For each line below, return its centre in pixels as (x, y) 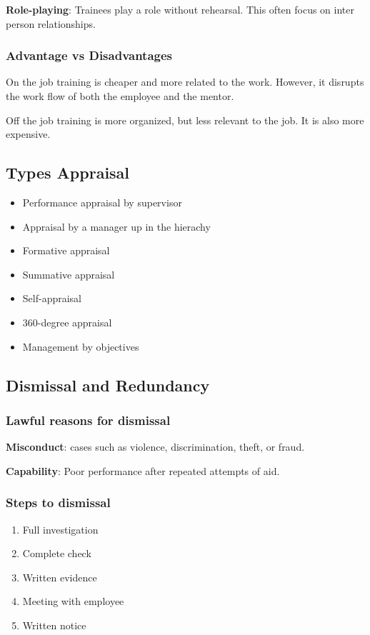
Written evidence (60, 577)
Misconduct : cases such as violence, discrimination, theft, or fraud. (155, 447)
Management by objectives (81, 346)
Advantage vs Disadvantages (89, 55)
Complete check (57, 553)
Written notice (54, 625)
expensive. (28, 134)
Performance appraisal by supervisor (102, 202)
